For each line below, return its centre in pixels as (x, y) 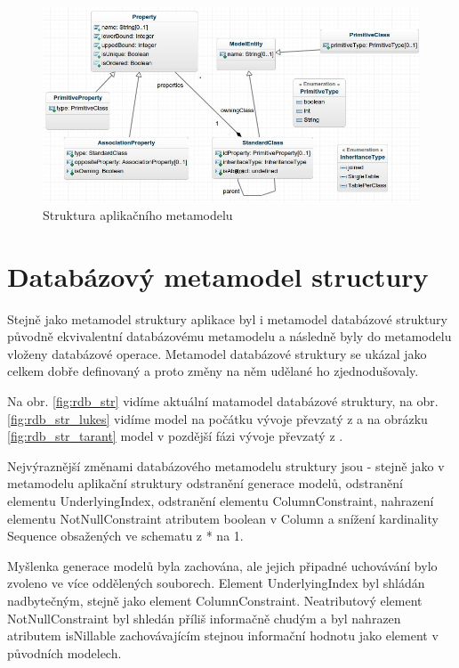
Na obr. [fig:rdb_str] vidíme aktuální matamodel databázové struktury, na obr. (223, 401)
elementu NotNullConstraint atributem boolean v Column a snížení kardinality (223, 518)
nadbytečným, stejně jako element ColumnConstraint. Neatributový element (215, 600)
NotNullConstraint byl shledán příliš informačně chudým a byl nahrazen (204, 618)
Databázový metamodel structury (218, 276)
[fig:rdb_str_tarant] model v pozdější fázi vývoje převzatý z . (175, 436)
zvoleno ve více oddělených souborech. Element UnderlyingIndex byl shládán (216, 583)
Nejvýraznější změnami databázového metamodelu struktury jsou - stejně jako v (226, 465)
